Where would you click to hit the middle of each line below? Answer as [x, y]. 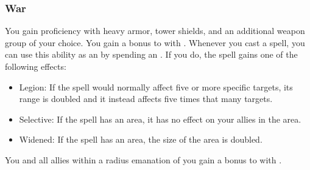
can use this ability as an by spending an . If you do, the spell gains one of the [151, 54]
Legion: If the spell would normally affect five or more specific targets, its [156, 87]
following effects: [36, 66]
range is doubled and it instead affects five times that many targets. [146, 99]
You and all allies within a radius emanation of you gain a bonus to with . [143, 159]
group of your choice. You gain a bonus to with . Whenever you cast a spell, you [155, 42]
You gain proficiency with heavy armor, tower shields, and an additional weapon [155, 31]
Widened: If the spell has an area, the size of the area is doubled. [141, 139]
